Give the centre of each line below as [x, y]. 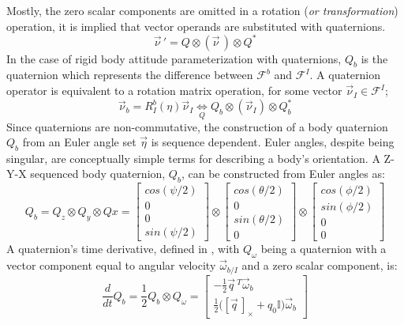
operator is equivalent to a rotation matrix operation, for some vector [174, 91]
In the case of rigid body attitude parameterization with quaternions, [174, 58]
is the [374, 58]
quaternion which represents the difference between [130, 75]
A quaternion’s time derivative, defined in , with [123, 249]
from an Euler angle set [79, 142]
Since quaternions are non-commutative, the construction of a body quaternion [197, 126]
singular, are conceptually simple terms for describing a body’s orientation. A [193, 158]
